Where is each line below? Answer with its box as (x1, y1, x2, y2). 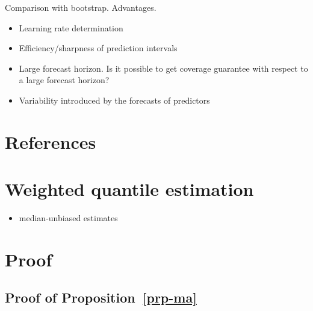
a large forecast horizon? (19, 74, 110, 86)
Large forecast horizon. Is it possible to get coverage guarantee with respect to (19, 61, 308, 74)
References (5, 129, 96, 154)
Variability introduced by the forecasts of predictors (19, 93, 210, 106)
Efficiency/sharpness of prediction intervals (19, 42, 178, 54)
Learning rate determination (19, 21, 123, 34)
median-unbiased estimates (19, 212, 118, 224)
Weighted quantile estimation (5, 177, 254, 201)
